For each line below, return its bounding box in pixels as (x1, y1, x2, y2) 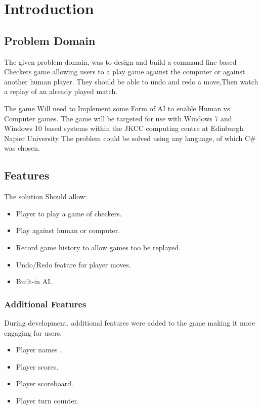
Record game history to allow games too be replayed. (16, 242, 181, 252)
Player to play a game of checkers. (16, 208, 122, 218)
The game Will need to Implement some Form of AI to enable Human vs (4, 103, 230, 113)
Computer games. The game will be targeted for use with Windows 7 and (4, 113, 232, 123)
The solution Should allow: (4, 191, 87, 202)
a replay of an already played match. (4, 86, 118, 97)
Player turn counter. (16, 395, 79, 405)
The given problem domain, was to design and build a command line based (4, 56, 237, 67)
